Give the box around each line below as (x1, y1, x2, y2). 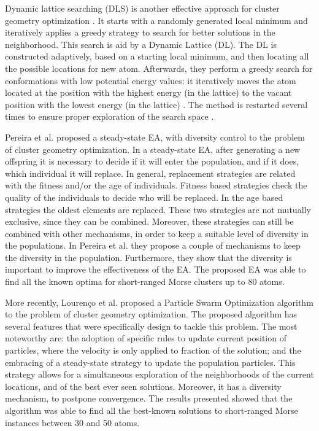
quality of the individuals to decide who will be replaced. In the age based (5, 190, 283, 203)
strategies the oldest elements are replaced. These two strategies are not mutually (5, 203, 311, 215)
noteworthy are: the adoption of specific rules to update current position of (5, 332, 286, 344)
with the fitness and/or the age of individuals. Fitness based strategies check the (5, 179, 307, 192)
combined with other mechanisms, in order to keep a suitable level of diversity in (5, 227, 309, 239)
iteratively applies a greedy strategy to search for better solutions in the (5, 26, 275, 39)
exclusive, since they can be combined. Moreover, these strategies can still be (5, 215, 294, 228)
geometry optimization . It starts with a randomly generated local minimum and (5, 14, 308, 26)
